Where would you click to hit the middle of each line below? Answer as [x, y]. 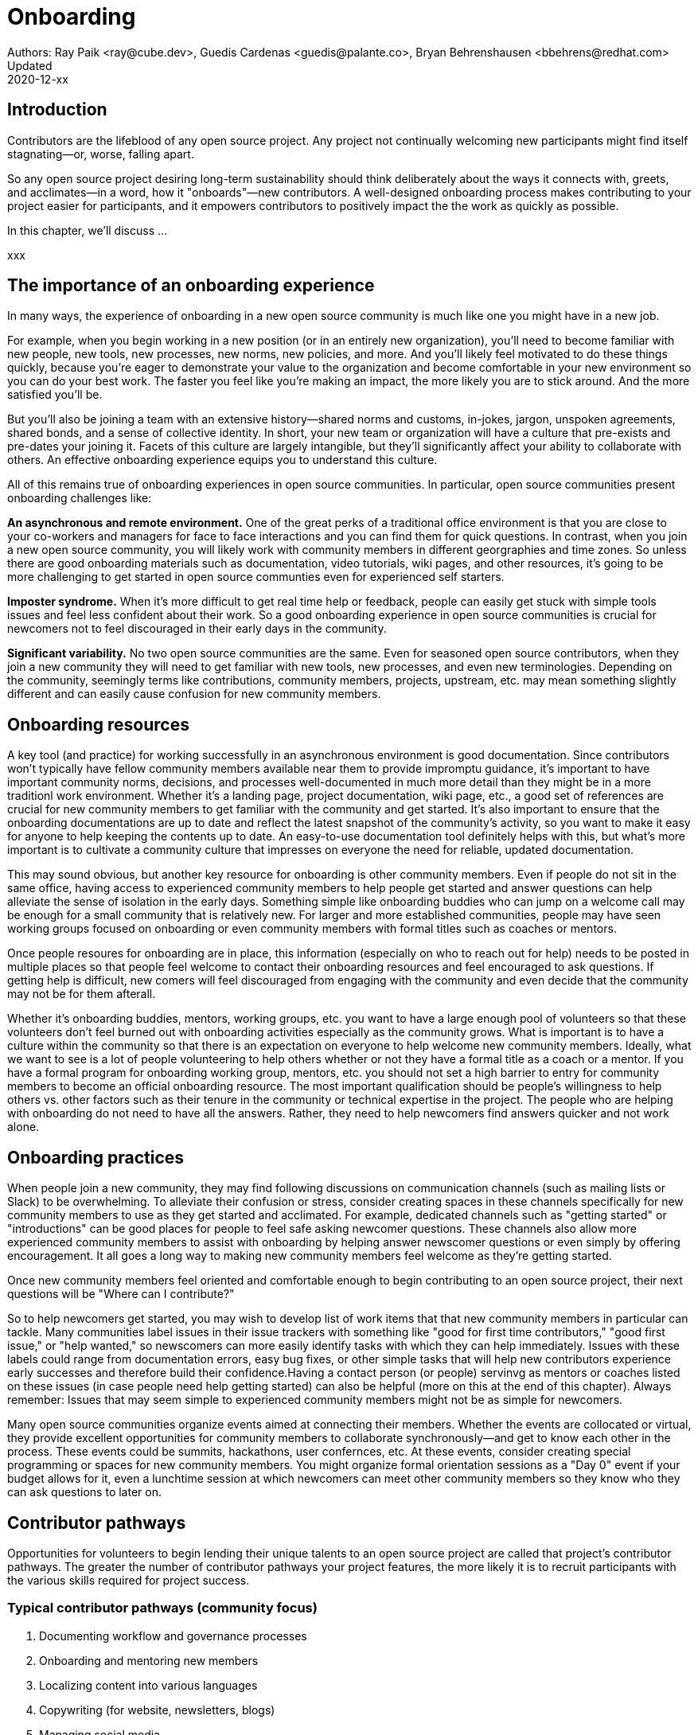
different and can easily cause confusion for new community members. [194, 694]
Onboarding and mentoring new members [149, 1660]
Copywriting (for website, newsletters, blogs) [157, 1710]
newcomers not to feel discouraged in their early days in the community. [197, 629]
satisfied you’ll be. [55, 395]
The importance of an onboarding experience [191, 286]
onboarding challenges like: [80, 498]
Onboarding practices [96, 1157]
